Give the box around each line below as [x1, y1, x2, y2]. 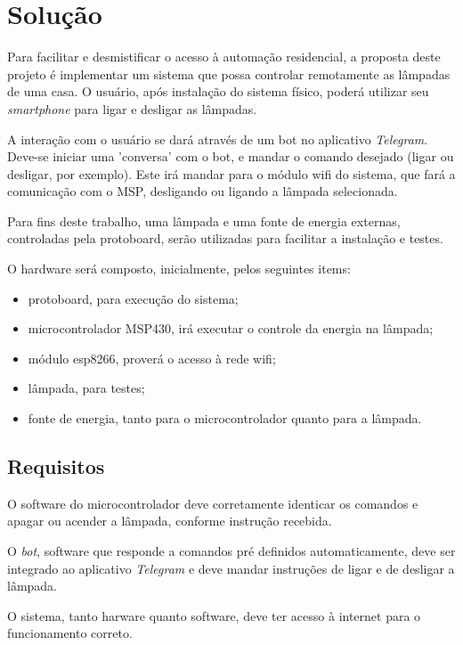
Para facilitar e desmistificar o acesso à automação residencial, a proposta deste [7, 47, 441, 66]
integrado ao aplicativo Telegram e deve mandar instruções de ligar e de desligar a [7, 559, 455, 577]
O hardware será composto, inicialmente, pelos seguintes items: [7, 259, 351, 278]
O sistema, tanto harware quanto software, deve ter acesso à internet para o [7, 606, 421, 625]
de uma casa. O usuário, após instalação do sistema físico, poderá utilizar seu [7, 82, 429, 101]
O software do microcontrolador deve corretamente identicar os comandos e [7, 494, 418, 512]
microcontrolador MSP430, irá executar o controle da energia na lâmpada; [28, 319, 434, 338]
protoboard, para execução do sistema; [28, 289, 239, 307]
